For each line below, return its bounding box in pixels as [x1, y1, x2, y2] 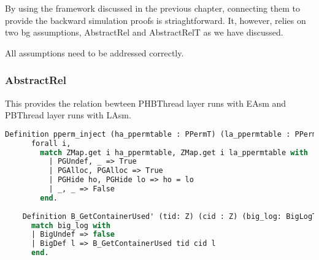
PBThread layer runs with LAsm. [5, 109, 131, 121]
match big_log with [31, 221, 110, 230]
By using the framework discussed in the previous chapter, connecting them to [5, 2, 300, 14]
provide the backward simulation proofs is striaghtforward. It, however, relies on [5, 13, 306, 26]
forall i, [31, 139, 71, 148]
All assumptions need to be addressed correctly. [5, 46, 184, 59]
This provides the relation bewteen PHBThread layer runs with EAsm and [5, 96, 286, 109]
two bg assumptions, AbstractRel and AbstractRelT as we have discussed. [5, 26, 283, 39]
